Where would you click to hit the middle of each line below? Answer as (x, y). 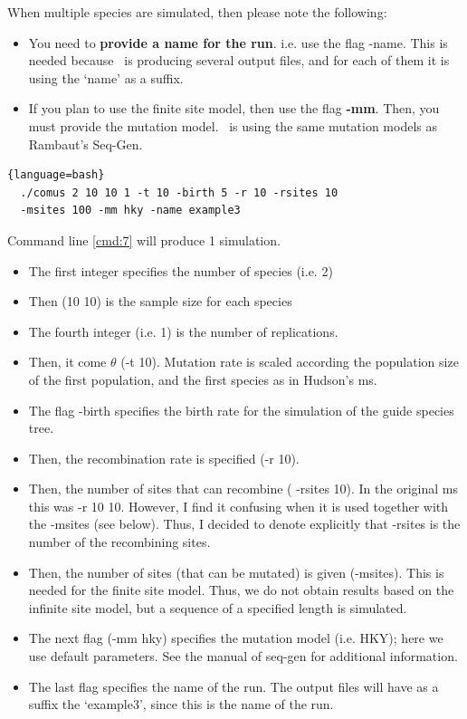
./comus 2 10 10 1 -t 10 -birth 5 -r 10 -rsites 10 (179, 192)
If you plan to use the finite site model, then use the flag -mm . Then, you (234, 108)
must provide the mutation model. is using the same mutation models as (233, 125)
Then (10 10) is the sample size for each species (160, 301)
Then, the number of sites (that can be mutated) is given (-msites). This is (236, 572)
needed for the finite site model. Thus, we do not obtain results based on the (241, 590)
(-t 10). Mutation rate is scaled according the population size (290, 362)
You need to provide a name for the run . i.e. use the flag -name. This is (238, 42)
